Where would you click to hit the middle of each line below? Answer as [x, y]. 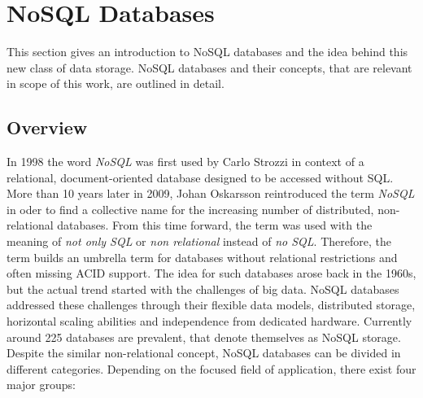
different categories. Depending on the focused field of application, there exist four [211, 368]
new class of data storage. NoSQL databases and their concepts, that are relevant [209, 67]
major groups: [41, 385]
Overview [47, 127]
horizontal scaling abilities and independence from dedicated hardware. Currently [209, 321]
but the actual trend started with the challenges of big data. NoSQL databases [203, 289]
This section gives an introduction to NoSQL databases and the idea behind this [207, 52]
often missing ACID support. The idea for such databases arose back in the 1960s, [211, 273]
